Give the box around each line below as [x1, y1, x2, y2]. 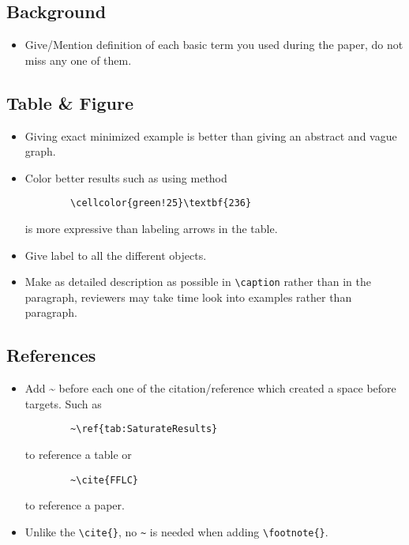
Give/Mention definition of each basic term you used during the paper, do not [24, 36, 403, 53]
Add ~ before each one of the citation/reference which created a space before [24, 380, 396, 397]
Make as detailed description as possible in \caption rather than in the [24, 273, 371, 290]
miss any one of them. [24, 51, 132, 68]
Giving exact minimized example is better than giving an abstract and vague [24, 127, 397, 144]
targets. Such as [24, 395, 102, 412]
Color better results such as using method [24, 169, 227, 186]
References [6, 343, 96, 367]
